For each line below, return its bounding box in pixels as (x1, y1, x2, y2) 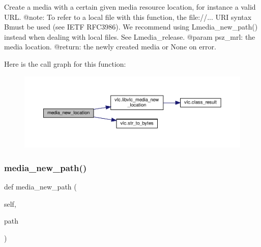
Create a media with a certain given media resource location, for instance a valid (4, 2, 256, 12)
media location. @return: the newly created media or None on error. (4, 41, 216, 52)
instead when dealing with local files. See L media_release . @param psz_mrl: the (4, 31, 255, 42)
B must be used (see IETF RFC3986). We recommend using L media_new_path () (4, 21, 258, 32)
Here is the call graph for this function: (4, 58, 126, 69)
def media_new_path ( (4, 181, 77, 192)
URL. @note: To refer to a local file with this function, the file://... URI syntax (4, 11, 252, 22)
